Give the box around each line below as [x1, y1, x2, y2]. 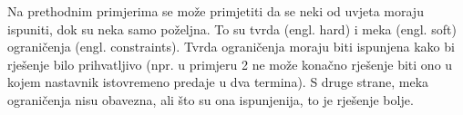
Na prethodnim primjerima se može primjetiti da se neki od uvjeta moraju [7, 2, 424, 20]
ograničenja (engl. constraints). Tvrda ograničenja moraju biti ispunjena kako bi [7, 37, 455, 56]
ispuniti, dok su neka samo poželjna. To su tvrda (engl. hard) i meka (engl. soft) [7, 19, 457, 38]
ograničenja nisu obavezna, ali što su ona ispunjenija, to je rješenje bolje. [7, 90, 414, 109]
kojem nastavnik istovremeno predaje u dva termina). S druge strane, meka [7, 72, 429, 91]
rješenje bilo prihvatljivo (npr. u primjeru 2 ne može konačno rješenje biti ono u [7, 54, 453, 73]
